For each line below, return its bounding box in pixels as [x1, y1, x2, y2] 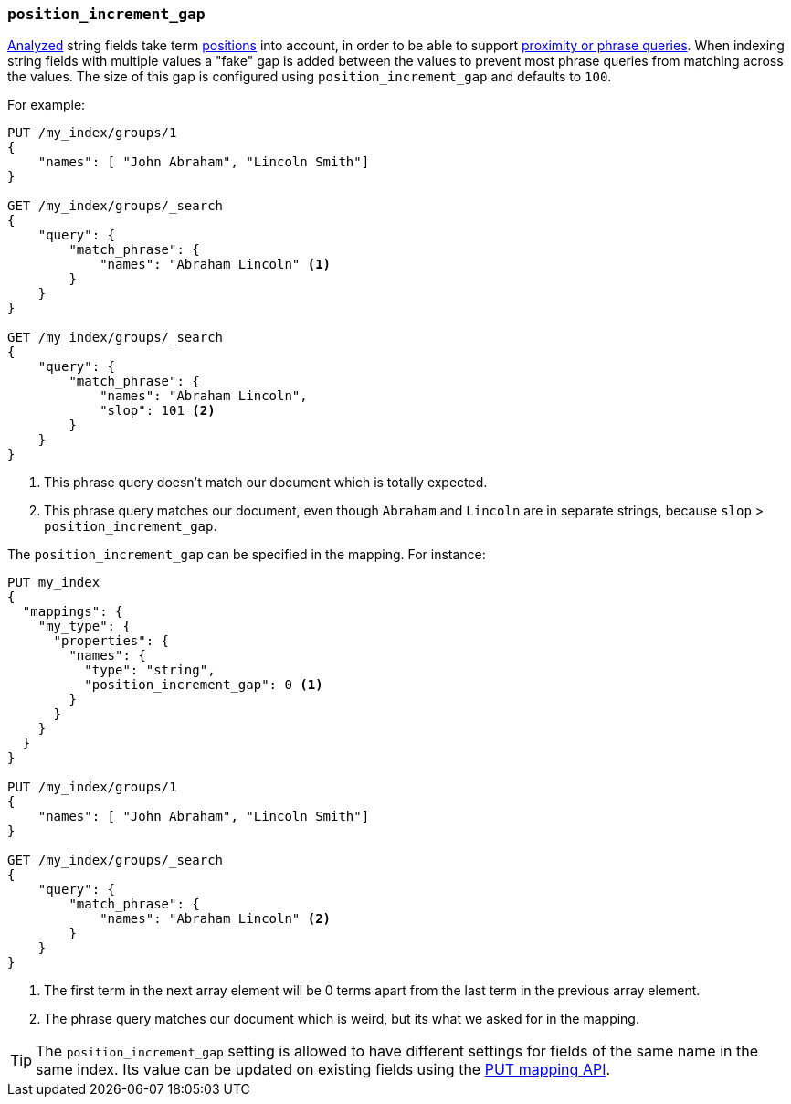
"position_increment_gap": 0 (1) [84, 677, 323, 693]
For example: [7, 97, 86, 113]
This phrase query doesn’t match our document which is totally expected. [44, 474, 488, 491]
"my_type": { [37, 619, 131, 634]
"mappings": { [22, 604, 123, 620]
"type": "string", [84, 663, 216, 678]
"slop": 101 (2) [100, 403, 216, 419]
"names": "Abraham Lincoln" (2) [100, 911, 332, 927]
